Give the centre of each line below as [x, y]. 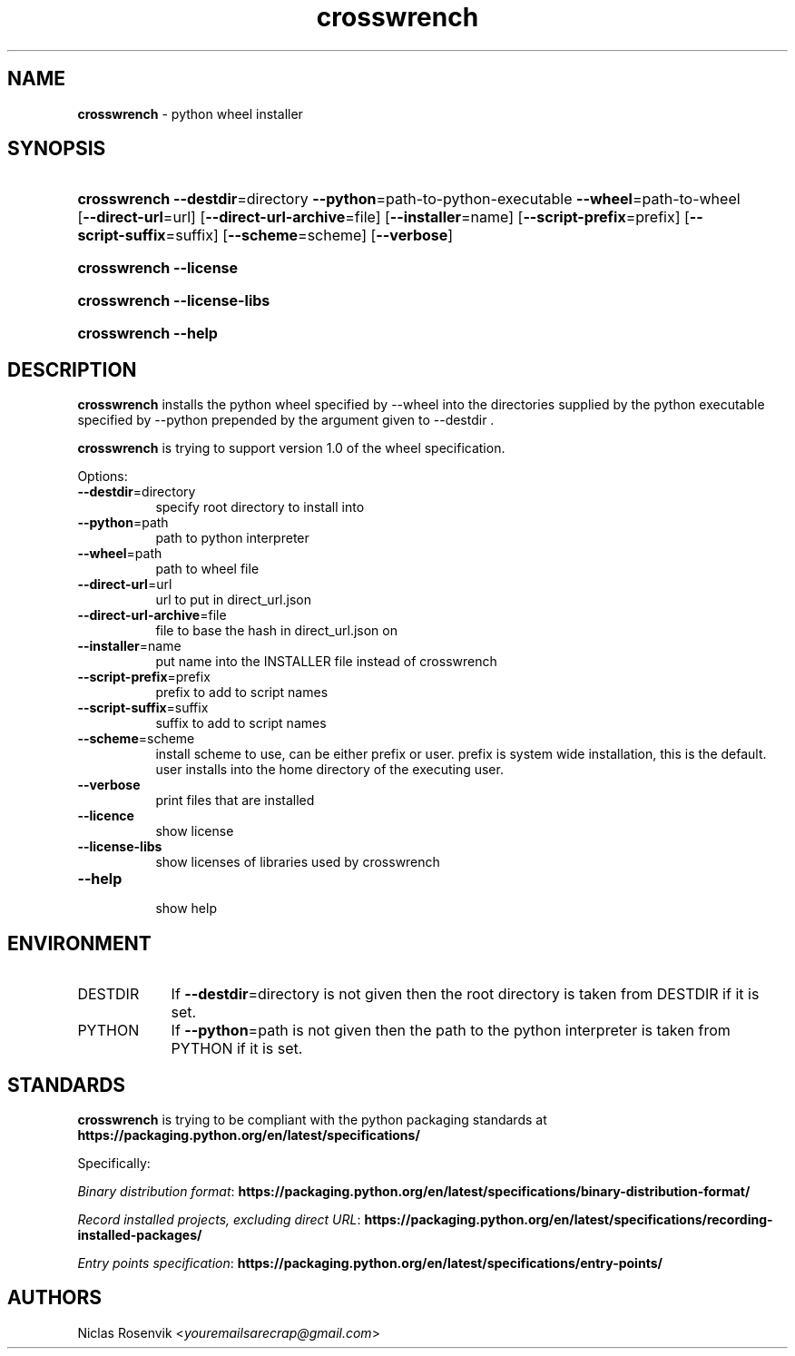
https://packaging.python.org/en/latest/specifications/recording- [569, 1219]
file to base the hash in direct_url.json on [276, 631]
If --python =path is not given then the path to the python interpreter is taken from [451, 1031]
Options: [103, 477]
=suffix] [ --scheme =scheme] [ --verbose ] [309, 236]
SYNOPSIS [57, 149]
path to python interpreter [232, 538]
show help [186, 909]
